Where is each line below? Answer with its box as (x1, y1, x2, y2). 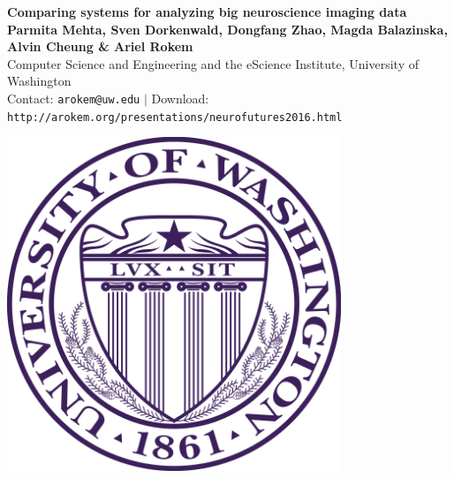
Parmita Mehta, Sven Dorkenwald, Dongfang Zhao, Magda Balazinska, (7, 19, 448, 38)
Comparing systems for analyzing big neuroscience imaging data (7, 3, 407, 20)
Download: (151, 88, 209, 107)
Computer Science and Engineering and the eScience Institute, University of (7, 54, 419, 72)
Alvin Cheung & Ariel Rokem (7, 37, 193, 56)
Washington (7, 72, 72, 90)
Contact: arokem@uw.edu (7, 88, 140, 107)
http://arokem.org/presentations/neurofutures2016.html (7, 110, 343, 124)
